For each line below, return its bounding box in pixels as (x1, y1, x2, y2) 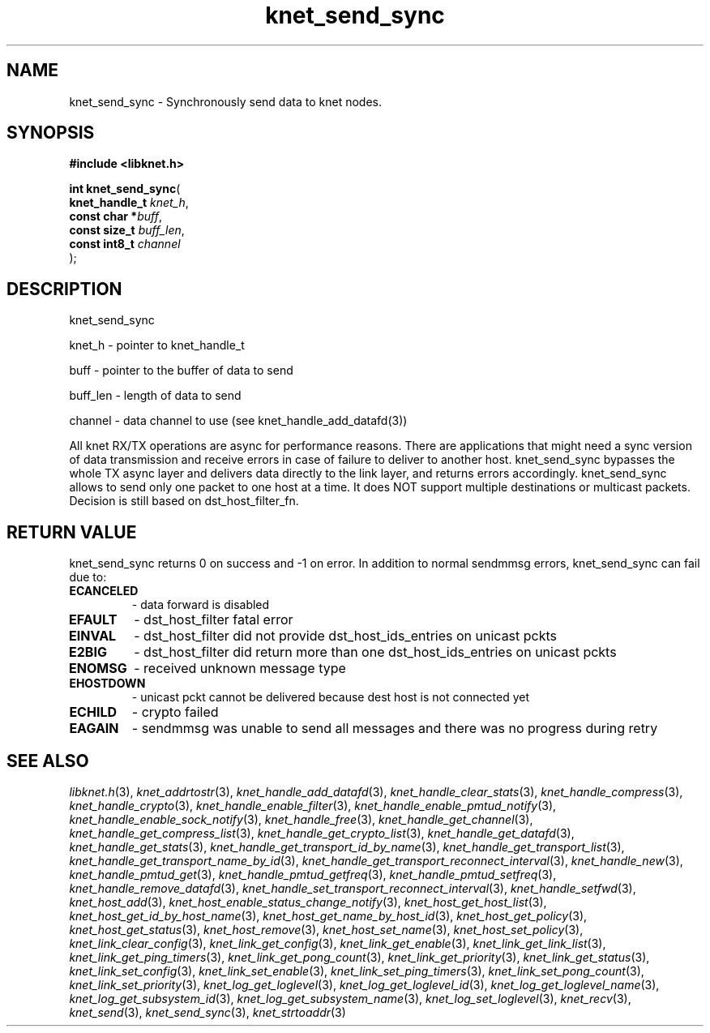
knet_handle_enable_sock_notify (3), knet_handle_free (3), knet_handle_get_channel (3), (69, 812, 533, 826)
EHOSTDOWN (69, 676, 146, 691)
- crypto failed (131, 704, 219, 721)
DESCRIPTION (6, 278, 122, 299)
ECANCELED (69, 584, 139, 598)
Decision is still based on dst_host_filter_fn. (69, 494, 299, 508)
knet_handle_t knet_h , (69, 195, 189, 210)
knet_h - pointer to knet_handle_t (69, 338, 245, 353)
